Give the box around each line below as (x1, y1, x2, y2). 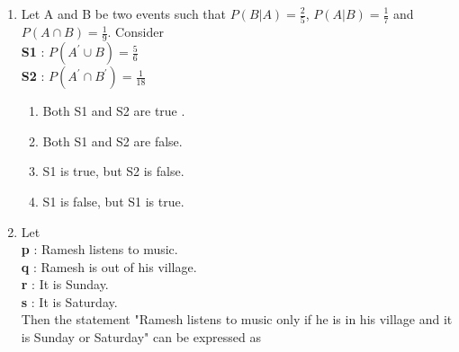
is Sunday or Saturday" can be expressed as (21, 328, 262, 347)
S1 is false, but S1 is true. (42, 191, 184, 210)
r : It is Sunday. (21, 275, 109, 294)
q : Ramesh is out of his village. (21, 257, 197, 276)
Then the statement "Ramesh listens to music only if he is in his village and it (21, 310, 453, 329)
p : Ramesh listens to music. (21, 240, 178, 259)
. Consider (107, 22, 164, 41)
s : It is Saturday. (21, 292, 118, 311)
